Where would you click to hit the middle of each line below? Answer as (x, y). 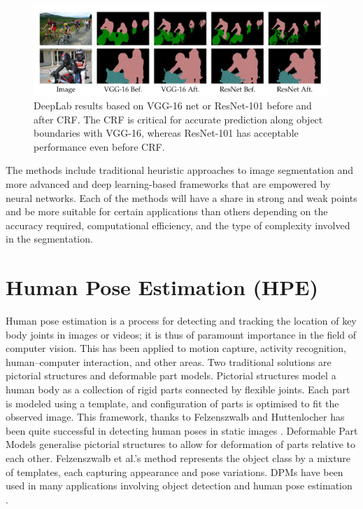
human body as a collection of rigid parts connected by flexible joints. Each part (178, 389)
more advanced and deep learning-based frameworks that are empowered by (168, 183)
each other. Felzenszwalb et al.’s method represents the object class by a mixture (178, 457)
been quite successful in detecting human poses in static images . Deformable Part (182, 430)
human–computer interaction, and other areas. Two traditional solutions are (169, 361)
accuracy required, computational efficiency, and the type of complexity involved (178, 225)
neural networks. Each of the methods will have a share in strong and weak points (181, 197)
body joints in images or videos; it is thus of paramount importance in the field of (181, 334)
